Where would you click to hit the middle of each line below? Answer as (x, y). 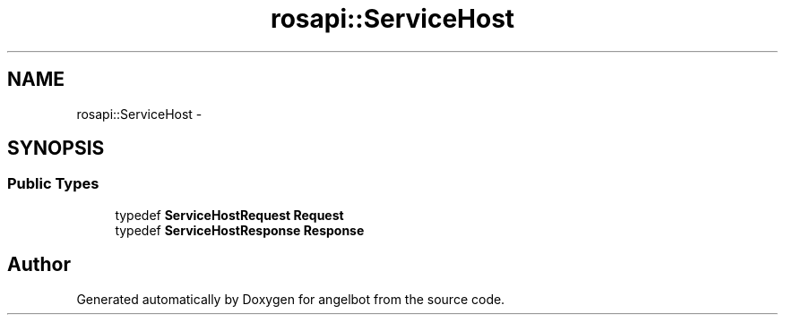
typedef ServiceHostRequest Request (229, 215)
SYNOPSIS (56, 148)
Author (39, 265)
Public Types (53, 184)
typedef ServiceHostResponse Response (240, 230)
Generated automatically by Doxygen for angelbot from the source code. (291, 299)
